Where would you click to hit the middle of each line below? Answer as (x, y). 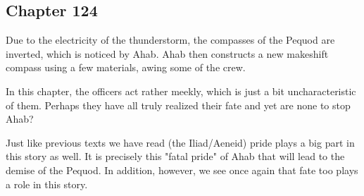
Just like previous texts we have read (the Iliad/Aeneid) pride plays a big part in (180, 142)
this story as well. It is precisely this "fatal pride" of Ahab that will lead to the (175, 156)
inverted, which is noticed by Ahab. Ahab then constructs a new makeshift (167, 53)
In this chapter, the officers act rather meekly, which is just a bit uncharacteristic (181, 91)
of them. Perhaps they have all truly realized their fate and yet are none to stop (178, 105)
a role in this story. (47, 184)
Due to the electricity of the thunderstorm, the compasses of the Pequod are (170, 40)
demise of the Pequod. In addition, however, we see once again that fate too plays (182, 170)
